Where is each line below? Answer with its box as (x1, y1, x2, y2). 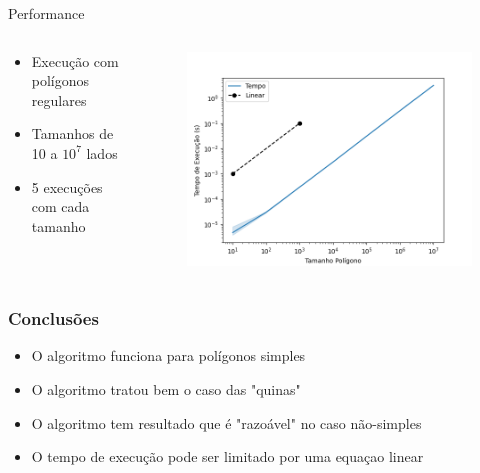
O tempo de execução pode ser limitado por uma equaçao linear (31, 446, 424, 467)
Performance (8, 3, 85, 23)
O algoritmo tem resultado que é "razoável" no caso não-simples (31, 412, 422, 433)
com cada (31, 196, 90, 217)
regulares (31, 89, 87, 110)
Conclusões (8, 306, 99, 331)
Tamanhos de (31, 123, 114, 144)
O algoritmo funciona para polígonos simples (31, 345, 306, 366)
